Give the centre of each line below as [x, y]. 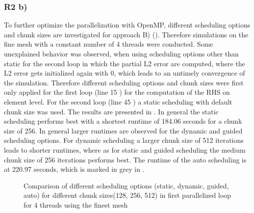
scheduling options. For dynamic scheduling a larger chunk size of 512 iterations [124, 140]
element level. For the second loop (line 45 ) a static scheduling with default [118, 101]
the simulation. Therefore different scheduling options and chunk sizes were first [124, 82]
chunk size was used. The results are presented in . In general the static [111, 111]
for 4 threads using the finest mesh [76, 204]
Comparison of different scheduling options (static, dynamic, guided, [126, 185]
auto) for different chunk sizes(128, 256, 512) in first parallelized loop [127, 195]
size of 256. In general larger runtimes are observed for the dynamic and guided [123, 130]
